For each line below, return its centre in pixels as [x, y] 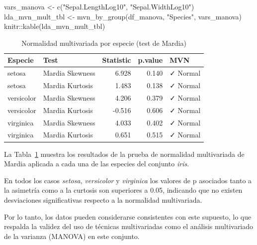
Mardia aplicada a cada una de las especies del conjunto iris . [97, 164]
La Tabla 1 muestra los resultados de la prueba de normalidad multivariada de [124, 154]
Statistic [117, 60]
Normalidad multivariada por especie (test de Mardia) [104, 43]
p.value [150, 60]
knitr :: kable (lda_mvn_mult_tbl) [55, 26]
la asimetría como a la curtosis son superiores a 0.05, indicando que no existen [123, 190]
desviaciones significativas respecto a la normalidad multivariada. [103, 199]
